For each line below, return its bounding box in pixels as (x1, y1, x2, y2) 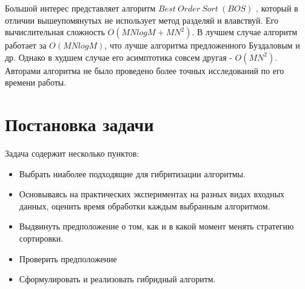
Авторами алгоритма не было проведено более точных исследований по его (5, 64, 284, 76)
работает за (5, 39, 47, 52)
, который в (256, 2, 298, 14)
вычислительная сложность (5, 25, 105, 38)
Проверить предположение (19, 252, 117, 265)
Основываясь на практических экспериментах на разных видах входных (19, 188, 285, 200)
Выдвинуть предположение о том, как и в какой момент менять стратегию (19, 220, 294, 233)
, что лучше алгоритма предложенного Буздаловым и (104, 39, 300, 52)
